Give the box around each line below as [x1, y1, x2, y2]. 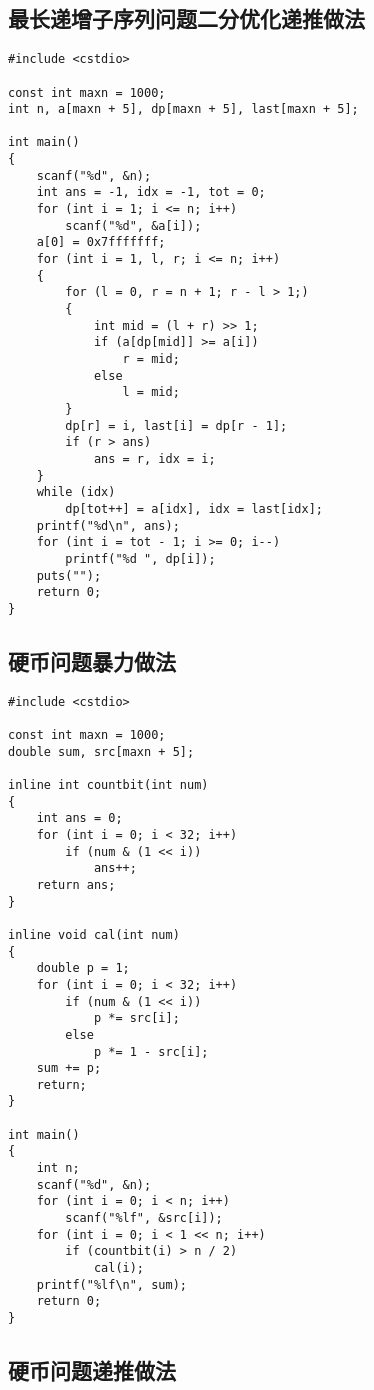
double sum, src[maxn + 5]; [8, 744, 195, 759]
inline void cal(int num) [8, 927, 180, 942]
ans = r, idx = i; [93, 451, 216, 466]
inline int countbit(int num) [8, 778, 209, 792]
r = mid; [122, 352, 180, 367]
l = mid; [122, 385, 180, 400]
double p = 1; [36, 961, 130, 976]
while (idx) [36, 485, 116, 500]
